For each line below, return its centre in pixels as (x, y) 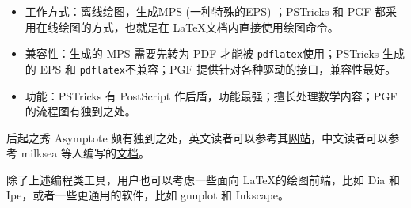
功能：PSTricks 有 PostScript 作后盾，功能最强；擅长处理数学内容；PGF (211, 95)
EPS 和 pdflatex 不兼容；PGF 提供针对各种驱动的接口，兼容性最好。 (218, 68)
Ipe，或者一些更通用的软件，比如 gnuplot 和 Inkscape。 (148, 195)
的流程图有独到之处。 (80, 111)
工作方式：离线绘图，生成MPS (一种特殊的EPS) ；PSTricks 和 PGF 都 (205, 11)
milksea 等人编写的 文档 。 (85, 153)
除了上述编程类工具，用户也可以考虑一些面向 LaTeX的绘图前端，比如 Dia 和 (203, 179)
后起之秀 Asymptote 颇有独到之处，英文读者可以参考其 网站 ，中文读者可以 (198, 137)
